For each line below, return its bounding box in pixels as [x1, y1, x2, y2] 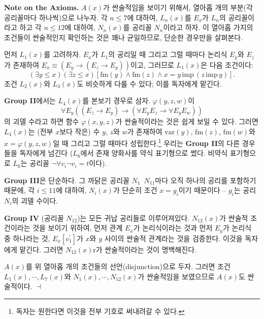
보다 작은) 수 [59, 126, 100, 136]
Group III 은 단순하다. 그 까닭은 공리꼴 [4, 175, 129, 185]
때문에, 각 [4, 185, 35, 195]
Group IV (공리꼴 [4, 212, 64, 223]
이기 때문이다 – [178, 185, 226, 195]
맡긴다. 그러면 [19, 244, 63, 254]
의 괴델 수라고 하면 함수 [4, 116, 79, 127]
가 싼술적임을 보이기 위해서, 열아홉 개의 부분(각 [103, 2, 253, 12]
